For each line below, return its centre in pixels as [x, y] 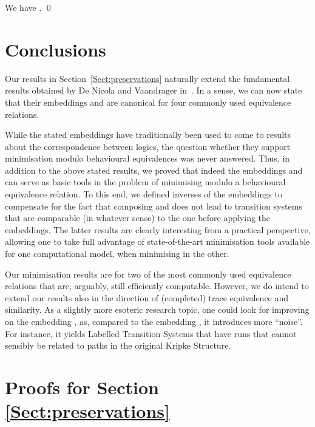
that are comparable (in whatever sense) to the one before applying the [138, 218]
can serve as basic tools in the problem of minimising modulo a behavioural [145, 182]
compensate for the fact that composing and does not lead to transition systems [154, 206]
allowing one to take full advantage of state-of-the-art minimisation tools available [157, 241]
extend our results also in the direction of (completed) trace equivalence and [147, 297]
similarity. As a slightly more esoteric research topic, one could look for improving [157, 309]
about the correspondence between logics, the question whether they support [148, 146]
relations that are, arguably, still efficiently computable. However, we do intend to [157, 286]
